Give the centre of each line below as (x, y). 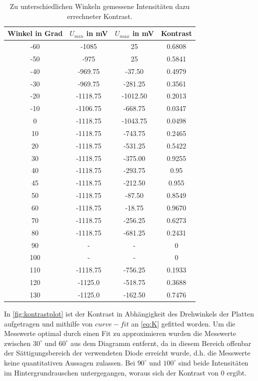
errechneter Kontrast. (100, 16)
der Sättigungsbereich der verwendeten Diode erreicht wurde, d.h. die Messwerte (127, 353)
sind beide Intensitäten (213, 362)
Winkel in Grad (35, 33)
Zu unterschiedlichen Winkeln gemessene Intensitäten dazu (100, 6)
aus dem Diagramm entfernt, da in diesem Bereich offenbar (161, 343)
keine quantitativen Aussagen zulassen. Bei (70, 362)
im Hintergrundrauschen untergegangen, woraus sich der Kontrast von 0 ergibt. (125, 372)
